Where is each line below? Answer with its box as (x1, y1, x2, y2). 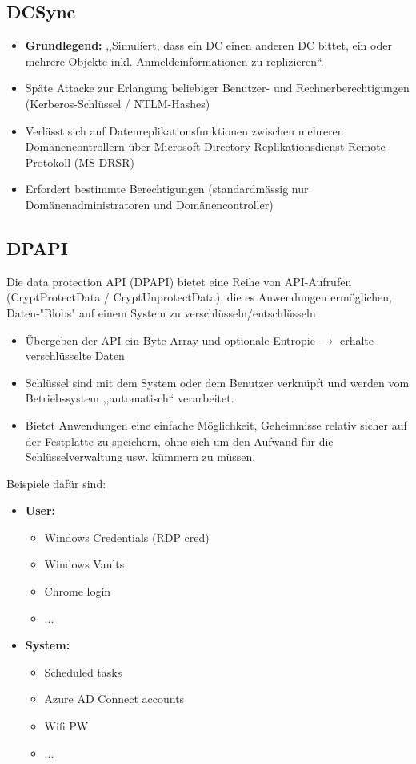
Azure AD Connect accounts (44, 690, 185, 707)
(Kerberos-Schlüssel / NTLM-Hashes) (25, 95, 210, 111)
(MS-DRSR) (74, 153, 134, 170)
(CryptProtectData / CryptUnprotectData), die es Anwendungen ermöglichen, (6, 289, 392, 305)
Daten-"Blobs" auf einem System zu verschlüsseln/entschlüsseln (6, 304, 316, 321)
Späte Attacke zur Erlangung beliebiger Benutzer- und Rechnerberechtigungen (25, 79, 410, 96)
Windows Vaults (44, 556, 125, 572)
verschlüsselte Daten (25, 347, 125, 364)
